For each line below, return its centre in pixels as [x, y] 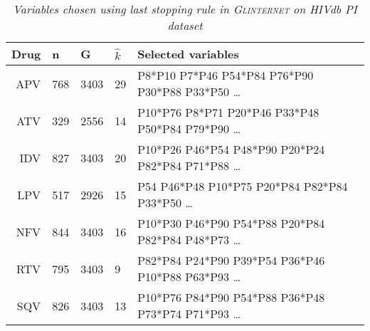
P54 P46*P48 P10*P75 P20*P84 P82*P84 [243, 186]
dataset [185, 25]
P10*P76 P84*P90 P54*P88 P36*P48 [231, 297]
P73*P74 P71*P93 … [189, 314]
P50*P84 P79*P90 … [189, 128]
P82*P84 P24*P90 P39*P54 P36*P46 [231, 260]
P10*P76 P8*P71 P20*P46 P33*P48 [228, 112]
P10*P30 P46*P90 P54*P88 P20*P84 [231, 223]
